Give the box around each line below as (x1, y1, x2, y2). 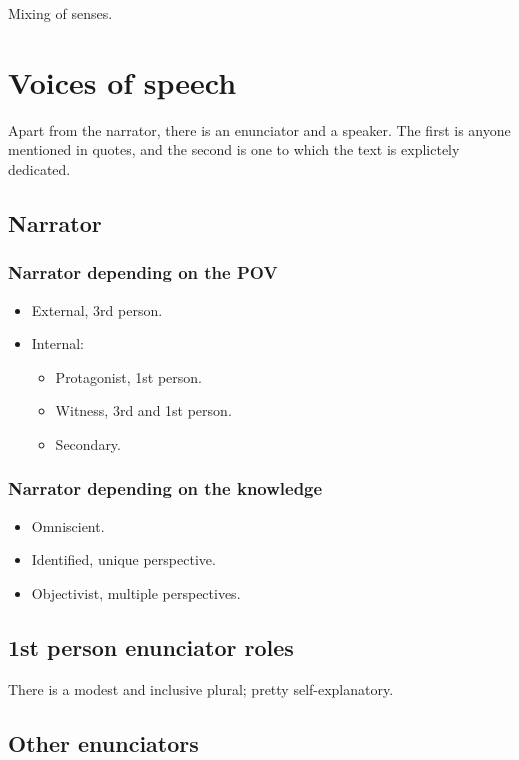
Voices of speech (8, 61, 237, 102)
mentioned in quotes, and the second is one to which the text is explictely (8, 139, 460, 160)
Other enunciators (8, 727, 199, 758)
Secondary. (55, 433, 121, 454)
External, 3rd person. (31, 299, 163, 320)
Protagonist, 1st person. (55, 366, 202, 387)
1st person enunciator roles (8, 631, 294, 662)
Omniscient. (31, 515, 105, 536)
